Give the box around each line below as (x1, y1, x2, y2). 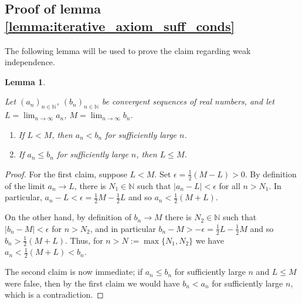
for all (219, 179, 240, 191)
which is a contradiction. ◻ (5, 288, 104, 301)
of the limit (5, 179, 45, 191)
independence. (5, 56, 55, 68)
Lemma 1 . (5, 75, 46, 87)
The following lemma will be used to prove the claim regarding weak (5, 44, 251, 56)
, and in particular (90, 222, 156, 234)
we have (195, 234, 224, 246)
